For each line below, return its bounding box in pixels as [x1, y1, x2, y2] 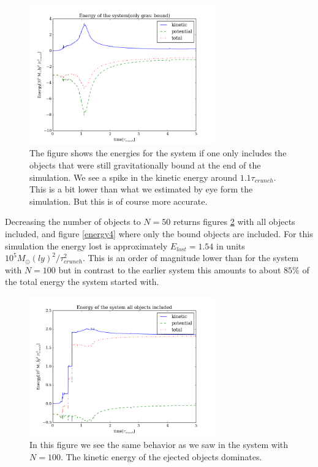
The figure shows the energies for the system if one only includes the [29, 146, 287, 159]
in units [216, 239, 245, 252]
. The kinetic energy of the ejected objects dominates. [60, 450, 262, 463]
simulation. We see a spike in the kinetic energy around [29, 170, 238, 183]
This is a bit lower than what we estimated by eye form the [29, 183, 253, 196]
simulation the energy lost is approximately [5, 239, 168, 252]
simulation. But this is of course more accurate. [29, 194, 208, 207]
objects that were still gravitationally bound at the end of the [29, 159, 261, 172]
